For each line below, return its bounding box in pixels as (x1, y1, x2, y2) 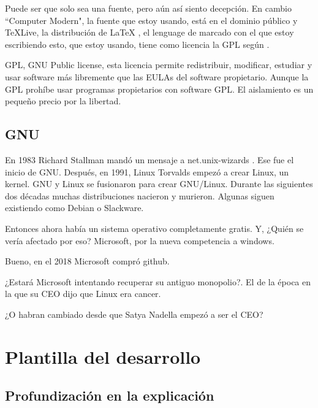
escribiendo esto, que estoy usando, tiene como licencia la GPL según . (5, 37, 270, 50)
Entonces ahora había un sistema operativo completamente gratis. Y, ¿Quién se (5, 221, 304, 234)
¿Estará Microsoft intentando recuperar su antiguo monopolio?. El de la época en (5, 275, 311, 288)
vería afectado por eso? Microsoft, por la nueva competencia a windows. (5, 234, 274, 247)
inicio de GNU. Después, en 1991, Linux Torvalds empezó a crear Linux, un (5, 165, 289, 178)
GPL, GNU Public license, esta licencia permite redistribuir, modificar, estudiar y (5, 58, 312, 71)
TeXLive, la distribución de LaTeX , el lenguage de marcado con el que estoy (5, 26, 294, 39)
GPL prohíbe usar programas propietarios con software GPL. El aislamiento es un (5, 82, 314, 95)
